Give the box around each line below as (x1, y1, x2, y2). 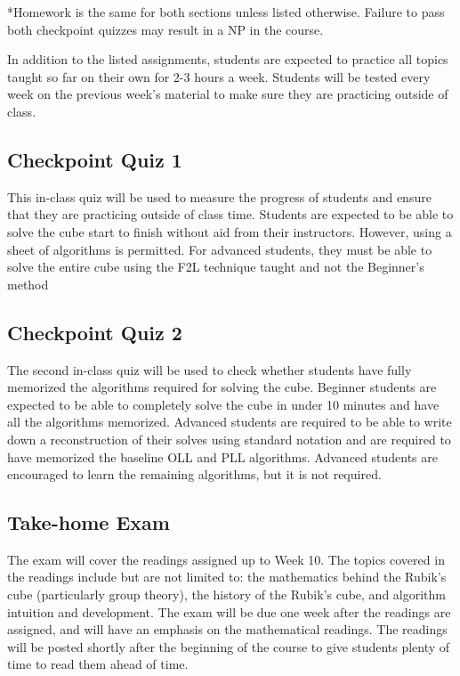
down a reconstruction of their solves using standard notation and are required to (7, 429, 451, 448)
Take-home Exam (7, 509, 170, 536)
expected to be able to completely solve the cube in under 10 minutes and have (7, 395, 440, 413)
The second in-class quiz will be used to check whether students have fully (7, 360, 412, 379)
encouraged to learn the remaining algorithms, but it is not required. (7, 465, 382, 484)
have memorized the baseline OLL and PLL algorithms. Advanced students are (7, 447, 438, 466)
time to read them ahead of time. (7, 655, 189, 673)
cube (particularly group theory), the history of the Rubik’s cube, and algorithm (7, 585, 446, 604)
